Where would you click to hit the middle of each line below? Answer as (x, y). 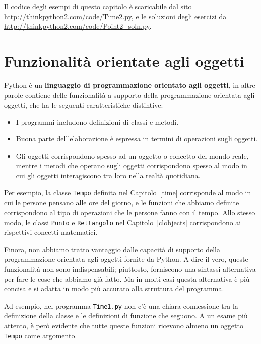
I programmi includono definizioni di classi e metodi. (97, 121)
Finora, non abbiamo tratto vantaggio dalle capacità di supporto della (112, 249)
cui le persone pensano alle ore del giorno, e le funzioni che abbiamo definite (122, 202)
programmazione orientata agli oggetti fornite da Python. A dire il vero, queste (126, 259)
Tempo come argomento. (41, 335)
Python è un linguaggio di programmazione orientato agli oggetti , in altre (130, 85)
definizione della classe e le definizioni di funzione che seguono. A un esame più (126, 315)
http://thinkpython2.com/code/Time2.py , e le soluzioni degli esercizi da (115, 16)
